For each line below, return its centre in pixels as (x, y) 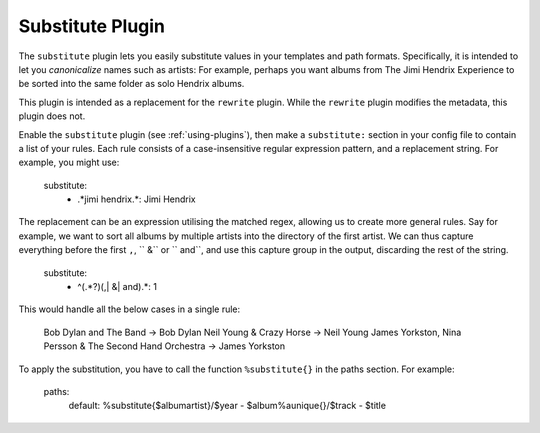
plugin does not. (52, 116)
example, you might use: (69, 162)
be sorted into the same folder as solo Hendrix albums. (131, 84)
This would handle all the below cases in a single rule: (129, 309)
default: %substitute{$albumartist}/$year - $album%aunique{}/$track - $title (227, 406)
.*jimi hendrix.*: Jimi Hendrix (136, 199)
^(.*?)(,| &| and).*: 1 (117, 287)
